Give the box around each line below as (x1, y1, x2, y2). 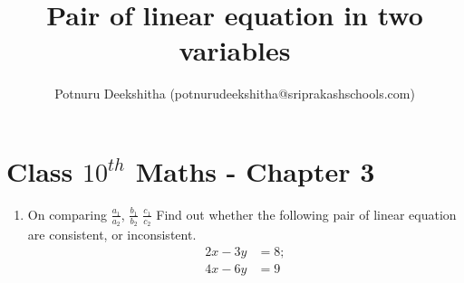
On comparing (27, 204, 107, 223)
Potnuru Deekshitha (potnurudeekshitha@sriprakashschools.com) (54, 84, 415, 103)
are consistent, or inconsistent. (27, 225, 197, 244)
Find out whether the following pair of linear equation (156, 204, 457, 223)
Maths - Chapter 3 (135, 152, 375, 189)
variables (179, 32, 291, 69)
